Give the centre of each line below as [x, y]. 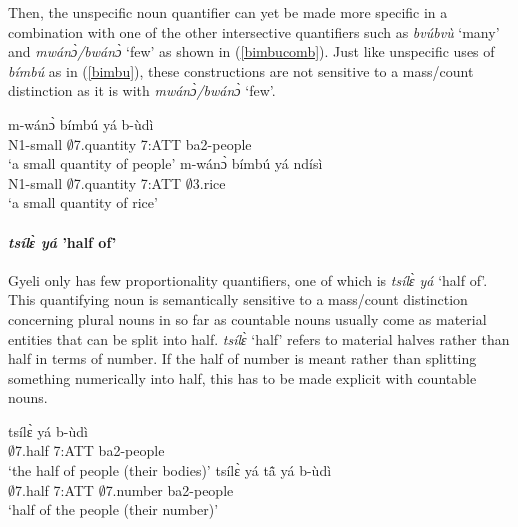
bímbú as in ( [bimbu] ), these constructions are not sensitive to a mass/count [241, 70]
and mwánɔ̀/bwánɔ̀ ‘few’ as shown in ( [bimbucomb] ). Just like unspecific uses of [251, 51]
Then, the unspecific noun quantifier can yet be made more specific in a [228, 12]
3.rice [209, 182]
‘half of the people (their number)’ [113, 509]
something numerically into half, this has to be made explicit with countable [242, 377]
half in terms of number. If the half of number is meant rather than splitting [242, 358]
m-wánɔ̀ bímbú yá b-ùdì [81, 123]
